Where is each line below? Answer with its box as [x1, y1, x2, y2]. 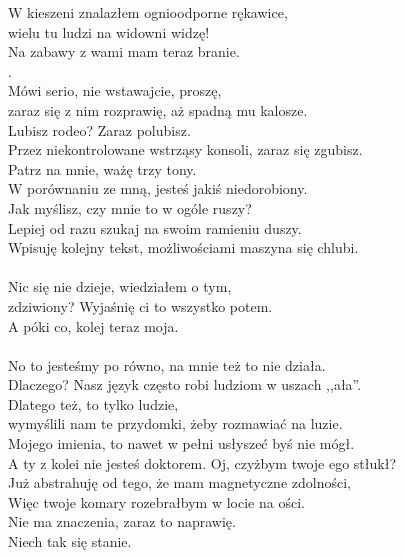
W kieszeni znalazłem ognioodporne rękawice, [8, 2, 288, 22]
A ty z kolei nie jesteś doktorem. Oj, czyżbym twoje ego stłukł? [8, 452, 396, 473]
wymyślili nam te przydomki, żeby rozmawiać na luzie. [8, 413, 343, 434]
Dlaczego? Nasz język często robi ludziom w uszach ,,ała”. [8, 374, 362, 395]
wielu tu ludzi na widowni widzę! [8, 21, 210, 42]
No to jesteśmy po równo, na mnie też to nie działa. [8, 354, 326, 375]
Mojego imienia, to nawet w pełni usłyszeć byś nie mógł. [8, 433, 355, 454]
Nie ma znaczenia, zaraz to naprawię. [8, 511, 236, 532]
